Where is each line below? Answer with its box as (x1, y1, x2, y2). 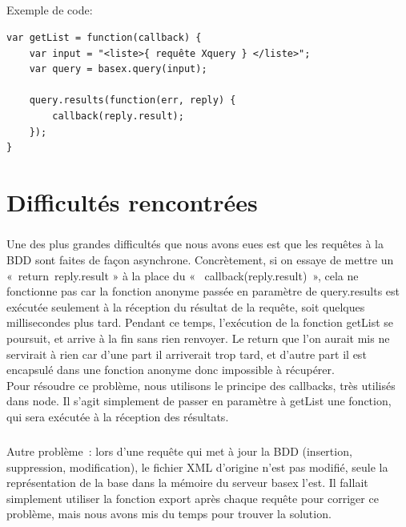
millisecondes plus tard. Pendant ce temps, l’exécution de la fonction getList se (6, 314, 394, 331)
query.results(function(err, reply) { (29, 95, 236, 107)
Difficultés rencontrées (6, 185, 258, 218)
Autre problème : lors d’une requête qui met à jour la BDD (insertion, (6, 442, 352, 459)
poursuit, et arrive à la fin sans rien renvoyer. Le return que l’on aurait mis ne (6, 330, 390, 347)
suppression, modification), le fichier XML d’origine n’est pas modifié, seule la (6, 458, 388, 475)
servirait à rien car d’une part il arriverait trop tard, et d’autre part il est (6, 345, 367, 362)
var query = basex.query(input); (29, 63, 207, 75)
